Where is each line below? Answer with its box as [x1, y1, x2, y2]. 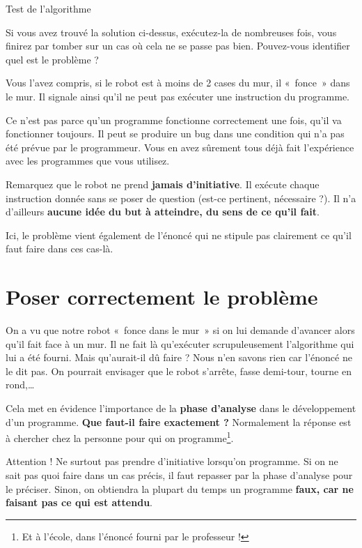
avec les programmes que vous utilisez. [6, 153, 170, 168]
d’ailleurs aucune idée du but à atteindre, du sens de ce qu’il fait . [6, 204, 320, 219]
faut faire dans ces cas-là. [6, 241, 113, 256]
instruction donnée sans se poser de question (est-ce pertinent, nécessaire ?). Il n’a [6, 190, 356, 205]
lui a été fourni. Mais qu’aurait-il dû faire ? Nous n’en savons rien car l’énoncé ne [6, 350, 352, 365]
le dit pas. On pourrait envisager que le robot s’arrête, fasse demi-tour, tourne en [6, 363, 352, 378]
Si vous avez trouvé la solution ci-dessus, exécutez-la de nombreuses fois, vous [6, 24, 337, 39]
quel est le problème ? [6, 52, 99, 66]
